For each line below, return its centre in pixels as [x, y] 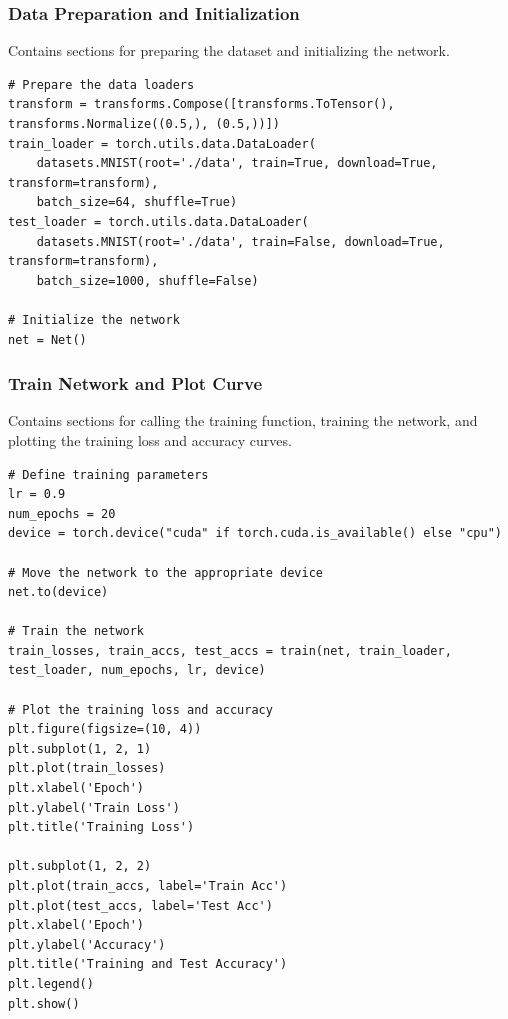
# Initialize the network [94, 319]
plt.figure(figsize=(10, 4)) [105, 729]
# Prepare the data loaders [101, 84]
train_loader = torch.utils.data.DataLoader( [162, 143]
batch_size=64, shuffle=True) [137, 202]
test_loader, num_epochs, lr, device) [137, 670]
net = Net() [47, 339]
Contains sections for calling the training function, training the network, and [243, 420]
